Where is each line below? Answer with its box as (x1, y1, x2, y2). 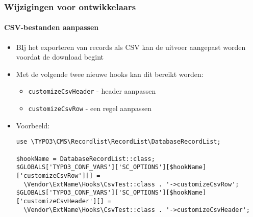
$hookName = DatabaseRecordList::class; (16, 155, 155, 162)
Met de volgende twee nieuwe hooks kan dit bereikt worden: (16, 68, 204, 79)
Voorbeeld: (16, 120, 50, 130)
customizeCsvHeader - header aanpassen (28, 86, 156, 96)
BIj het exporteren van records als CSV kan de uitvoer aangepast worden (16, 41, 246, 52)
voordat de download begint (16, 51, 104, 62)
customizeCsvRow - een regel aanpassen (28, 103, 151, 114)
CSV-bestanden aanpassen (4, 22, 99, 33)
